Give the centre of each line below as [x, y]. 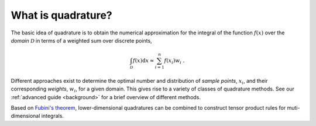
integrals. [53, 116]
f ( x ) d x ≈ [143, 61]
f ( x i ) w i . [174, 61]
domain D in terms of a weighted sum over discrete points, [81, 40]
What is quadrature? [61, 15]
